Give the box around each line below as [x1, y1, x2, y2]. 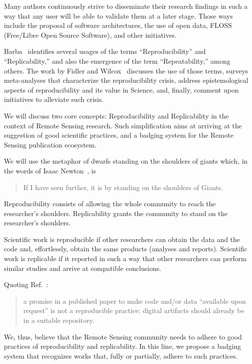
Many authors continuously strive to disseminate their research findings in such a [4, 1, 248, 11]
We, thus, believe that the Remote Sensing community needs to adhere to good [4, 331, 242, 341]
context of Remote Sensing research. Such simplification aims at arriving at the [4, 120, 242, 130]
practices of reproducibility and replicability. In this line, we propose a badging [4, 341, 241, 351]
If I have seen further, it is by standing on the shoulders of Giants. [23, 182, 223, 192]
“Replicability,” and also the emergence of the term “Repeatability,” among [4, 55, 230, 66]
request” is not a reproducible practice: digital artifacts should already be [23, 305, 244, 315]
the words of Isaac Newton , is [4, 165, 96, 175]
